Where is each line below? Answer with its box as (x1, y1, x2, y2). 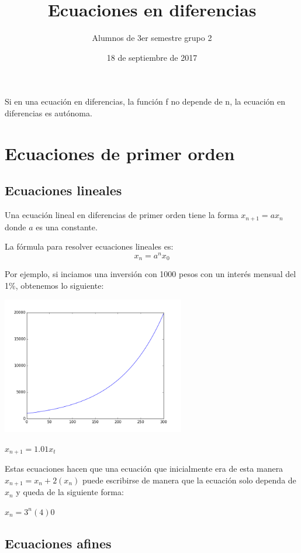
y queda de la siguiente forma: (16, 486, 124, 498)
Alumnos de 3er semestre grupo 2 (92, 32, 212, 44)
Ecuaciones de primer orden (5, 141, 235, 165)
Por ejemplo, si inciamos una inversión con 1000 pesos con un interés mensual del (5, 268, 296, 280)
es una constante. (36, 220, 98, 233)
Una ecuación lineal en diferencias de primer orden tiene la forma (5, 209, 238, 221)
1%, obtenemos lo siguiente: (5, 279, 104, 291)
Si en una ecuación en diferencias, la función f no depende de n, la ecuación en (5, 95, 286, 108)
